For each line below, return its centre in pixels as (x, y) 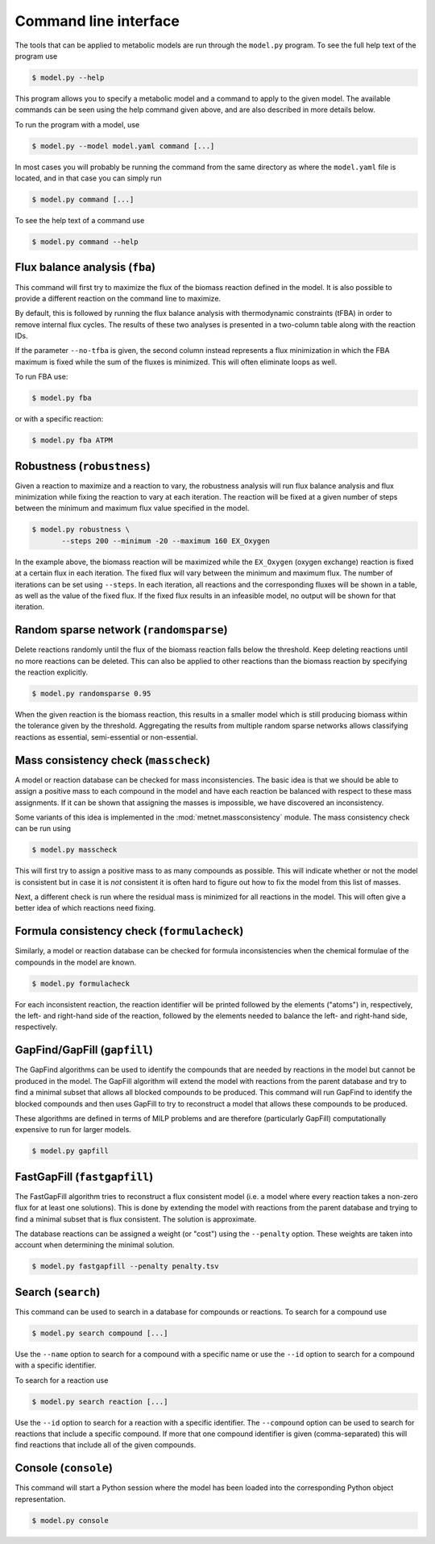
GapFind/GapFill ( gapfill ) (84, 1050)
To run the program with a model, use (77, 124)
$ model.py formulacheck (81, 984)
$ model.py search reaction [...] (100, 1401)
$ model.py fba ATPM (72, 440)
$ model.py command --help (85, 242)
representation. (40, 1499)
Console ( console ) (64, 1468)
